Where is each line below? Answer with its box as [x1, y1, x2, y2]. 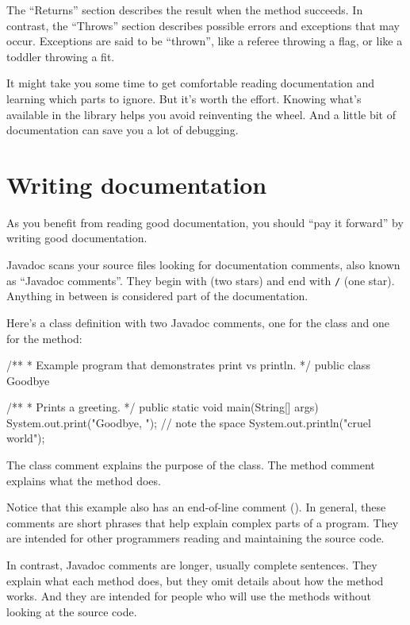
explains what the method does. [6, 472, 161, 488]
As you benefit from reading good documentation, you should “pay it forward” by [6, 214, 404, 230]
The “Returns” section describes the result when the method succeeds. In [6, 2, 363, 17]
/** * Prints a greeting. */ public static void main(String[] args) [6, 399, 319, 415]
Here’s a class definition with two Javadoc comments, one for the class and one [6, 314, 389, 330]
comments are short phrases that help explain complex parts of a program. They [6, 514, 399, 530]
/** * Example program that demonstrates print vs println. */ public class [6, 357, 370, 373]
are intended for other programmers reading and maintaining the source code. [6, 530, 385, 546]
